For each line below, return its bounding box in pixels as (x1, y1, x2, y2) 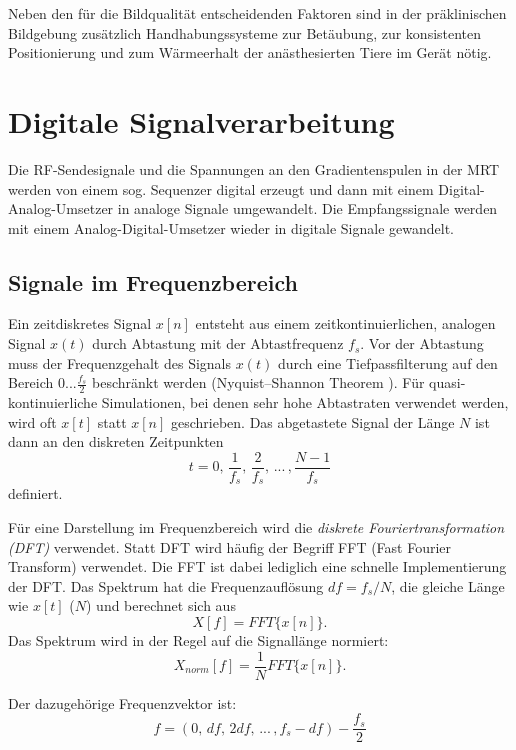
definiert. (8, 483, 63, 504)
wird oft (8, 411, 57, 432)
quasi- (429, 372, 466, 393)
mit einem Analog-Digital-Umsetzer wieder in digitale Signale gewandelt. (8, 217, 454, 238)
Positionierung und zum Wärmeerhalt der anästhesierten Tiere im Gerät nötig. (8, 42, 492, 63)
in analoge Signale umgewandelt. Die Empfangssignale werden (117, 198, 498, 219)
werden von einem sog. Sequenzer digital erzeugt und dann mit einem (8, 178, 434, 199)
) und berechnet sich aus (85, 595, 236, 616)
